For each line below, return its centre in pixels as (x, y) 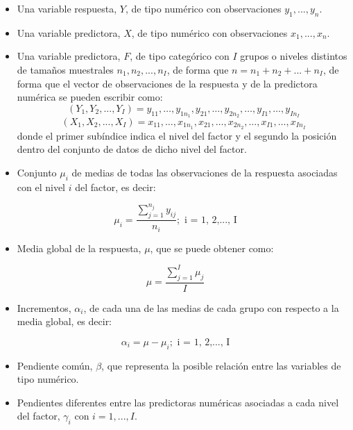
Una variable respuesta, (67, 8)
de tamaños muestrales (65, 69)
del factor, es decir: (115, 187)
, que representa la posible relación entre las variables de (221, 365)
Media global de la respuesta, (79, 248)
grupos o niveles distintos (294, 56)
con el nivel (41, 187)
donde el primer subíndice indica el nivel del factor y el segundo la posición (177, 135)
